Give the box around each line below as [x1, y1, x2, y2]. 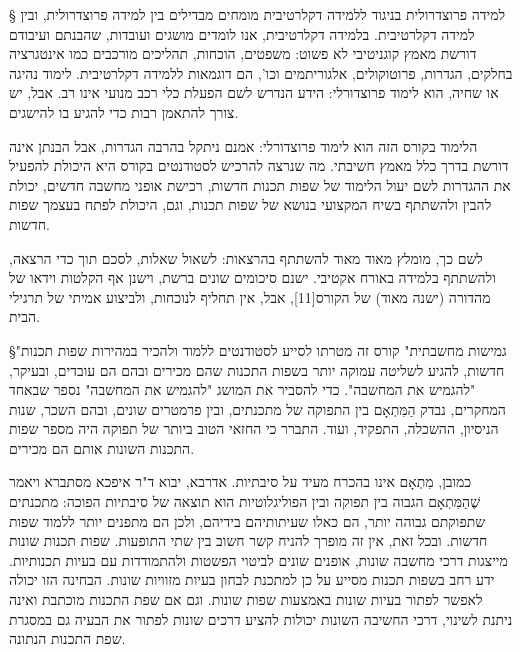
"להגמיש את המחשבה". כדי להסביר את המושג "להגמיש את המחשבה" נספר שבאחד [9, 379, 476, 400]
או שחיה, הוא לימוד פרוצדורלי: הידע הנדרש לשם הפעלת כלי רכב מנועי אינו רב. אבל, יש [9, 82, 499, 103]
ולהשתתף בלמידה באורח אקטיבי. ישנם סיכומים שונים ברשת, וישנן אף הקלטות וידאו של [9, 267, 496, 288]
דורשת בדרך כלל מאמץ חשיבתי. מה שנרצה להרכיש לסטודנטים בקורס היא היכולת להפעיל [9, 155, 509, 176]
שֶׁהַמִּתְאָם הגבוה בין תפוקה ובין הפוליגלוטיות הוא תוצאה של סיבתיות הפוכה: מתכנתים [9, 491, 481, 512]
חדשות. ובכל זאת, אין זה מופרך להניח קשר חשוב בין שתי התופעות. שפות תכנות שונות [9, 530, 488, 551]
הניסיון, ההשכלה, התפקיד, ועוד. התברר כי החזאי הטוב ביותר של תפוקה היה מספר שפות [9, 418, 499, 439]
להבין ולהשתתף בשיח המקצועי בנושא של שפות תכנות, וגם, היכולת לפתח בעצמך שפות [9, 194, 492, 215]
